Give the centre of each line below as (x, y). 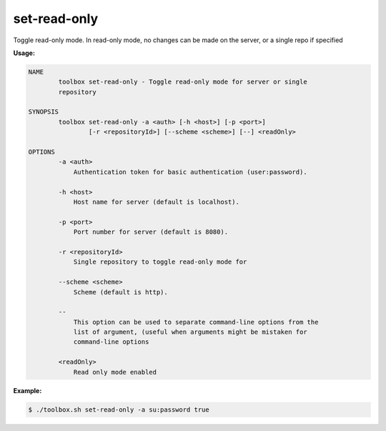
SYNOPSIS (44, 112)
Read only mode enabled (115, 372)
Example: (28, 390)
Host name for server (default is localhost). (156, 202)
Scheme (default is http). (120, 292)
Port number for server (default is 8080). (151, 232)
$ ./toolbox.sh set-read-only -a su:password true (119, 410)
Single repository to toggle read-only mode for (160, 262)
